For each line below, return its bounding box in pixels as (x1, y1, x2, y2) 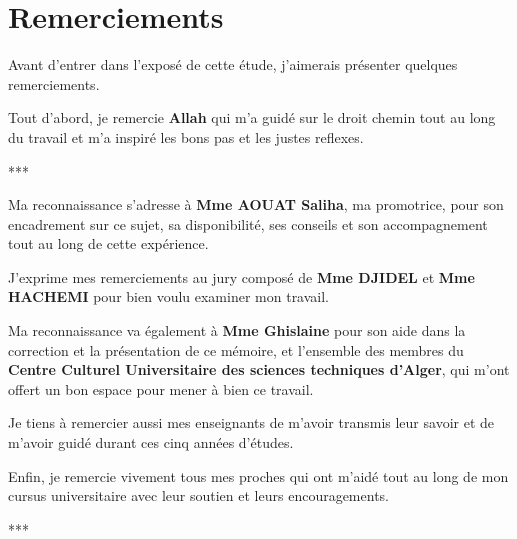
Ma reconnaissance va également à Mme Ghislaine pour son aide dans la (8, 320, 466, 341)
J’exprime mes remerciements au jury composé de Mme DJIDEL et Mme (8, 266, 475, 287)
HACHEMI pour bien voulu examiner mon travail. (8, 286, 330, 307)
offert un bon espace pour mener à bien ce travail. (8, 378, 314, 399)
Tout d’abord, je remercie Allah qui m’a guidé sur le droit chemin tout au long (8, 107, 496, 128)
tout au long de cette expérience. (8, 233, 209, 254)
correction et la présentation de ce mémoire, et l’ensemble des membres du (8, 339, 464, 360)
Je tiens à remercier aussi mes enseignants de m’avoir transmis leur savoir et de (8, 412, 495, 433)
